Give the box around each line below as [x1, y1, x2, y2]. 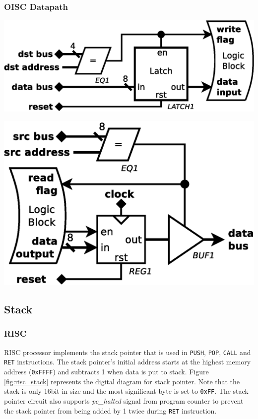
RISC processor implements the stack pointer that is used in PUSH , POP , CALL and [4, 347, 251, 357]
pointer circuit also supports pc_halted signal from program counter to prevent [4, 395, 244, 406]
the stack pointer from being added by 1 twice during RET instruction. [4, 405, 217, 416]
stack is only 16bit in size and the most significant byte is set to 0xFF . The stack [4, 386, 249, 396]
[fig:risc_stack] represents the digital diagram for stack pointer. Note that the [4, 376, 240, 386]
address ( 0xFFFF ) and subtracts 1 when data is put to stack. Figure [4, 366, 209, 377]
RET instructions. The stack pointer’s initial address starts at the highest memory [4, 357, 251, 367]
